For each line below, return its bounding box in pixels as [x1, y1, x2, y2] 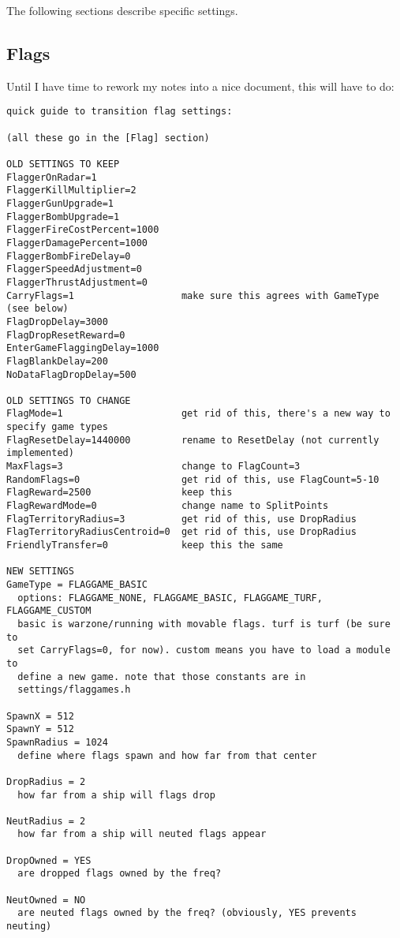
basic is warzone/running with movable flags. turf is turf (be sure [17, 618, 391, 630]
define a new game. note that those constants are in [17, 671, 306, 682]
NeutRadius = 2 [6, 815, 86, 827]
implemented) [6, 447, 74, 459]
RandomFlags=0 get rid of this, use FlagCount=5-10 [6, 473, 379, 485]
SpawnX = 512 [6, 710, 74, 722]
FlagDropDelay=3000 [6, 316, 108, 327]
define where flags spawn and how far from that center [17, 749, 317, 761]
